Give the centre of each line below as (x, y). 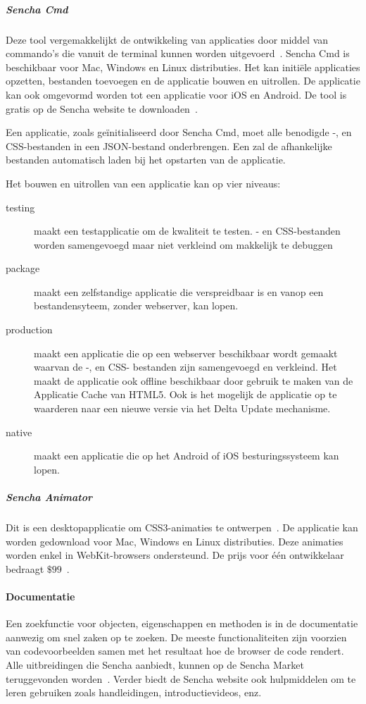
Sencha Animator (49, 497)
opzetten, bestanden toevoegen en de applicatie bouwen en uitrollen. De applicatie (183, 81)
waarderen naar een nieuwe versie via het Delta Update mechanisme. (182, 408)
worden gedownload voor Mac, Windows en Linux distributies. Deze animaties (175, 541)
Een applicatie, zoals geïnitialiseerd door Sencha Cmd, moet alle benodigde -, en (179, 132)
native (19, 432)
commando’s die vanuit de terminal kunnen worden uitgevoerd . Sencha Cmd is (178, 53)
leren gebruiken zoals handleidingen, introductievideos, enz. (134, 692)
